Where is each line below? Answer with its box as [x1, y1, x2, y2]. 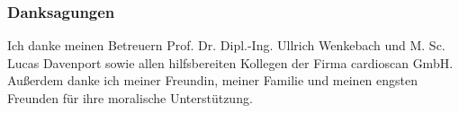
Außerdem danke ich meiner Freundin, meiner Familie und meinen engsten [7, 71, 418, 90]
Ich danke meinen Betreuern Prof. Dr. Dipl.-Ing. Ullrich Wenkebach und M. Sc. [7, 36, 445, 55]
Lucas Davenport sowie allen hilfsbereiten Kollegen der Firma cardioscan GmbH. [7, 53, 454, 72]
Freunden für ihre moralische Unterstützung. [7, 89, 253, 107]
